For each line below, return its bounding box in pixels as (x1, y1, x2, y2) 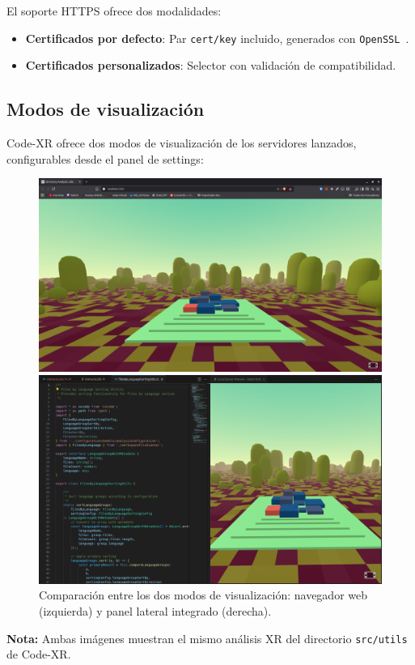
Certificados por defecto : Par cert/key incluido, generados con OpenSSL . (25, 29, 409, 46)
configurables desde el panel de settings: (6, 150, 204, 167)
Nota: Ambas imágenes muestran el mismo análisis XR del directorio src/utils (6, 629, 408, 646)
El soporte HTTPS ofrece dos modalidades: (6, 2, 222, 19)
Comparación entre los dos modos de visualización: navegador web (39, 586, 368, 603)
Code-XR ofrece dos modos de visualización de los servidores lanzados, (6, 134, 357, 151)
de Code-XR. (6, 646, 71, 663)
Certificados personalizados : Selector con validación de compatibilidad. (25, 57, 396, 74)
